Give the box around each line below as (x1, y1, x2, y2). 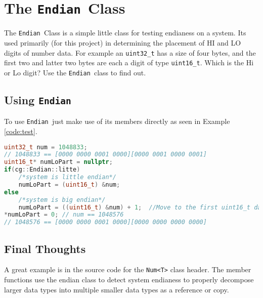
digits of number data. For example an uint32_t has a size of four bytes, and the (4, 47, 256, 58)
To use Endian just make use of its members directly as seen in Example (4, 116, 230, 126)
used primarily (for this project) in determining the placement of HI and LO (4, 37, 241, 48)
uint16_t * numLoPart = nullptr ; (4, 158, 113, 166)
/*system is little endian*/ (18, 174, 116, 181)
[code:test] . (4, 125, 37, 136)
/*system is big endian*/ (18, 196, 106, 203)
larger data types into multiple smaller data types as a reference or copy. (4, 284, 229, 294)
